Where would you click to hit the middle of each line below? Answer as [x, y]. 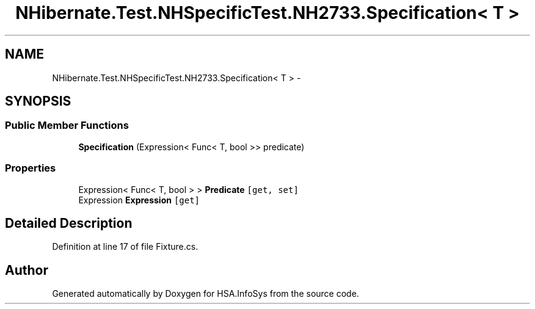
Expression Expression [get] [139, 200]
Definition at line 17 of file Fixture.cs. [125, 247]
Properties [31, 168]
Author [27, 270]
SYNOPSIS [38, 101]
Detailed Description [69, 223]
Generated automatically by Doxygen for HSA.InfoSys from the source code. [206, 294]
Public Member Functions [67, 125]
